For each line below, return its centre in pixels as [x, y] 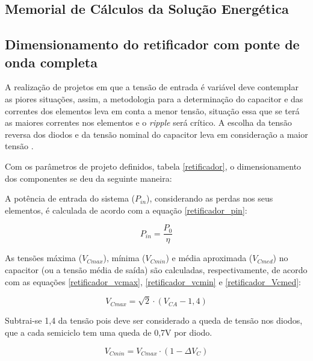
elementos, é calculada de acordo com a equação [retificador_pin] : [126, 210]
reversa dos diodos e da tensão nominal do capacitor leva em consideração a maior [156, 134]
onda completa [51, 62]
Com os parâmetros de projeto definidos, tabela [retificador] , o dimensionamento [153, 166]
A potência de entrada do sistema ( [70, 198]
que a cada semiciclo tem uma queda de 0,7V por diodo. [109, 332]
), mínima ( [124, 258]
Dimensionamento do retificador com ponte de [152, 44]
